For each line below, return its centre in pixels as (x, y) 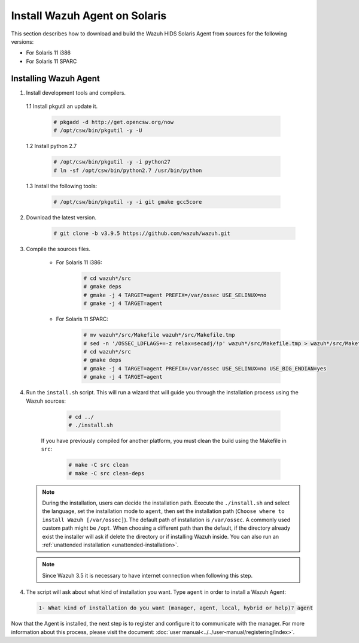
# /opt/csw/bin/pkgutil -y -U (98, 131)
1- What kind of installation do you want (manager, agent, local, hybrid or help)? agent (176, 608)
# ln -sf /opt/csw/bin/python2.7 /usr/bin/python (128, 170)
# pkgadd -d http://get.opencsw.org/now (113, 122)
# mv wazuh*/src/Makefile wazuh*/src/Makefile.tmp (159, 335)
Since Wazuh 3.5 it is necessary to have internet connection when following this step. (147, 575)
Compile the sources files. (58, 249)
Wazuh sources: (46, 401)
